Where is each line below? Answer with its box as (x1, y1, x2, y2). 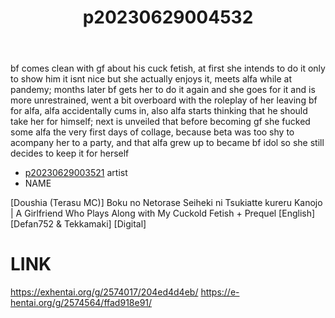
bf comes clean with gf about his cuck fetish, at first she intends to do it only (10, 62, 326, 75)
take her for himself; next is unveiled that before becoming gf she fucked (10, 116, 311, 128)
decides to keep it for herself (10, 147, 130, 160)
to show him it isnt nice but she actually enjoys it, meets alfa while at (10, 73, 292, 85)
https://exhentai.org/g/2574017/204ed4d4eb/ (10, 286, 199, 298)
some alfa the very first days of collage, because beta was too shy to (10, 126, 295, 138)
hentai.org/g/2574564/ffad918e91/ (10, 297, 153, 309)
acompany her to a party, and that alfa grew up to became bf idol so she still (10, 137, 325, 149)
